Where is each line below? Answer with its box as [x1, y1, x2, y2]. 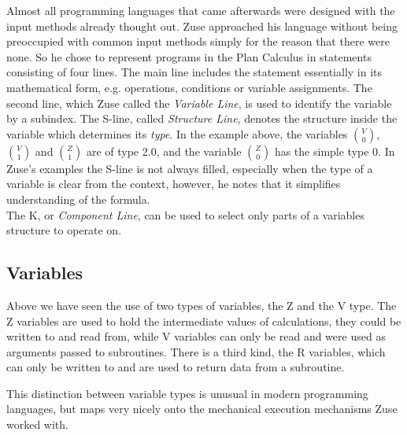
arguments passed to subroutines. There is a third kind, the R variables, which [6, 343, 386, 359]
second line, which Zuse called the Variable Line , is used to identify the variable [6, 94, 392, 111]
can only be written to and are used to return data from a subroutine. [6, 359, 345, 375]
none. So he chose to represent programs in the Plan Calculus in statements [6, 48, 372, 65]
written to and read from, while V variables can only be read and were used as [6, 328, 386, 345]
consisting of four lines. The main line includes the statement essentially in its [6, 64, 383, 80]
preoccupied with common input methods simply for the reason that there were [6, 33, 390, 50]
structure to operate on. [6, 222, 122, 238]
